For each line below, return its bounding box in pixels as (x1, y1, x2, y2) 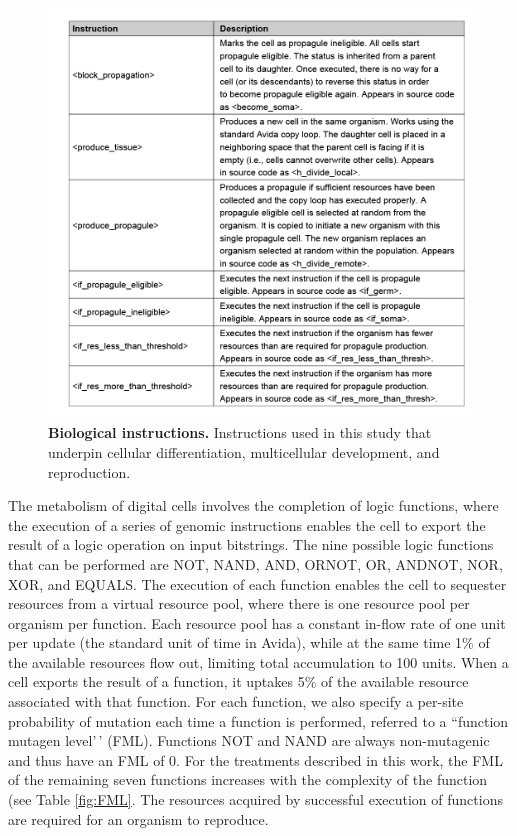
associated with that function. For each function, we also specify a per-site (8, 691, 464, 712)
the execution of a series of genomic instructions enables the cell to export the (8, 514, 486, 535)
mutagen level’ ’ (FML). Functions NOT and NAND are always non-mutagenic (8, 730, 490, 751)
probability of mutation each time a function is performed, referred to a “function (8, 710, 509, 731)
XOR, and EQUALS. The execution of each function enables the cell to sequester (8, 573, 507, 594)
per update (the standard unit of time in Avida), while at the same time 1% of (8, 632, 490, 653)
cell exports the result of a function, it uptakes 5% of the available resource (8, 671, 469, 692)
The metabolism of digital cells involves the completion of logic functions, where (8, 495, 499, 516)
